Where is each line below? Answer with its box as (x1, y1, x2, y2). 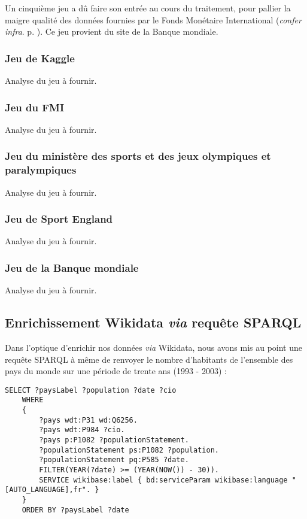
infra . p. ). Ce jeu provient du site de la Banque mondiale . (5, 25, 218, 38)
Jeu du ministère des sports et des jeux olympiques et (5, 148, 271, 163)
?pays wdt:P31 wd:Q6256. (39, 415, 138, 424)
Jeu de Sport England (5, 211, 113, 226)
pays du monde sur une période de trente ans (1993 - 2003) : (5, 365, 227, 377)
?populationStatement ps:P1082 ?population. (39, 445, 219, 454)
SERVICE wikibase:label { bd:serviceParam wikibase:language (39, 475, 288, 484)
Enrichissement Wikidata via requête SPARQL (5, 313, 302, 332)
